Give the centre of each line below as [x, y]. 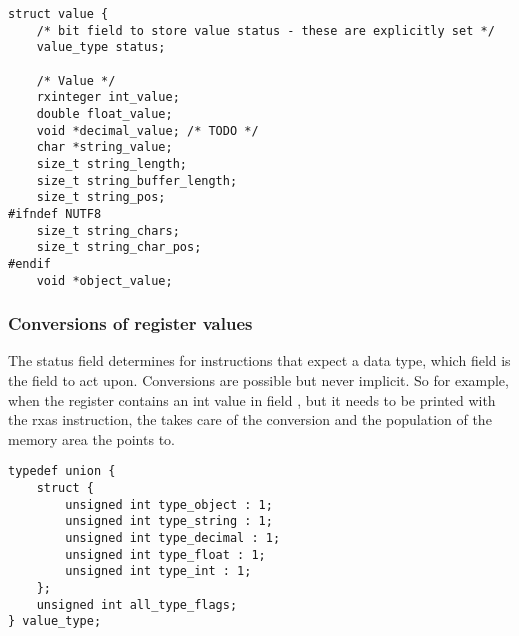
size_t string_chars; [108, 230]
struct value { [58, 14]
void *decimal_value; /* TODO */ [147, 130]
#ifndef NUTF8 [55, 213]
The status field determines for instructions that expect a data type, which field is [259, 360]
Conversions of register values [130, 323]
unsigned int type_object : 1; [169, 504]
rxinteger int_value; [108, 97]
